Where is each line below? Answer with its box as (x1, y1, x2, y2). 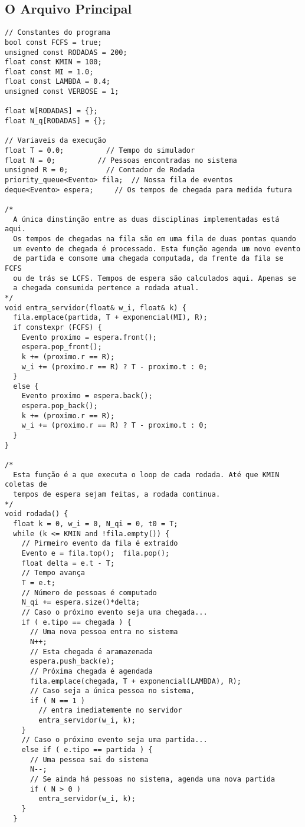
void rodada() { (5, 510, 68, 518)
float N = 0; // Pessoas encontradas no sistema (5, 156, 237, 165)
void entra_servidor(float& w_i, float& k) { (5, 303, 186, 312)
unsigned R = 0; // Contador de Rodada (5, 166, 195, 175)
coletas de (5, 480, 47, 489)
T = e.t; (21, 578, 55, 587)
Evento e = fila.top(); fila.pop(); (21, 549, 170, 557)
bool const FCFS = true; (5, 38, 102, 47)
